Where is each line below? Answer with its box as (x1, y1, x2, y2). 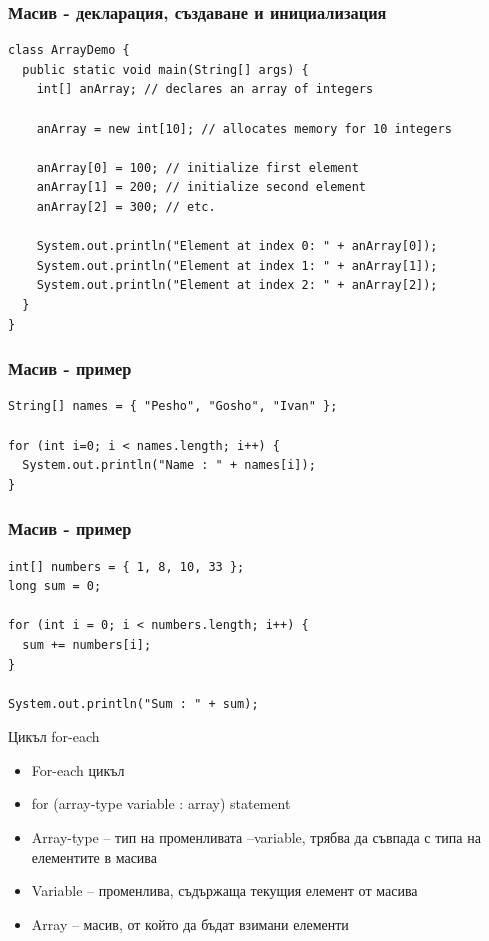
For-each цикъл (31, 759, 125, 780)
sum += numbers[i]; (22, 637, 152, 652)
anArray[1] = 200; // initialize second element (36, 180, 366, 195)
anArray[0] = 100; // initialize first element (36, 160, 359, 175)
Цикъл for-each (8, 726, 100, 747)
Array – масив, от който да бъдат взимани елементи (31, 913, 349, 934)
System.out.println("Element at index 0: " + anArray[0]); (36, 239, 438, 254)
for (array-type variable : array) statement (31, 793, 291, 814)
